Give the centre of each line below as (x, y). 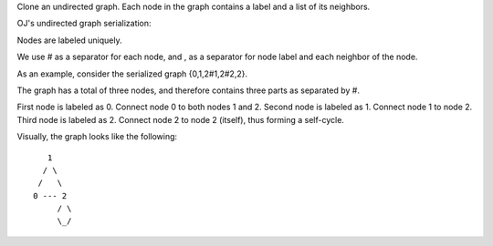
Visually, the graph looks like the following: (97, 137)
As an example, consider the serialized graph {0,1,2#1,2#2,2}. (132, 74)
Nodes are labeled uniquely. (69, 40)
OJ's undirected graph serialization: (84, 24)
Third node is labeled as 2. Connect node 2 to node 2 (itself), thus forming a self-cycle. (180, 119)
